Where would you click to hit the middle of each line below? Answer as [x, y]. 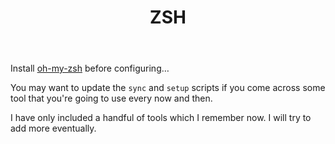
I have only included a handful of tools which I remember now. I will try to [161, 118]
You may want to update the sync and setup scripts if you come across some [168, 88]
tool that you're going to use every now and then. [111, 98]
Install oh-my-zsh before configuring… [90, 68]
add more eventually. [53, 128]
